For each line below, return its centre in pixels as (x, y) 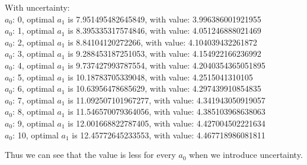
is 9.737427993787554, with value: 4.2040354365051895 (167, 65)
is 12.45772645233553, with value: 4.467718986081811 (169, 135)
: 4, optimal (33, 65)
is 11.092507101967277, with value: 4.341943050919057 (167, 100)
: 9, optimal (33, 123)
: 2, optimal (33, 42)
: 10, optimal (36, 135)
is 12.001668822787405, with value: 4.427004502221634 (167, 123)
